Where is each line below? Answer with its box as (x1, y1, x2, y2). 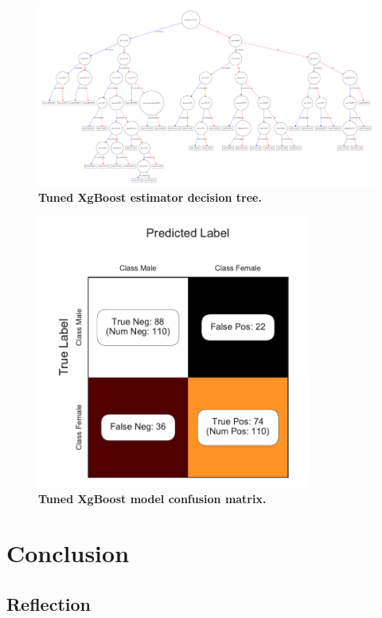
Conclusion (6, 537, 130, 569)
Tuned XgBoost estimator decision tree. (38, 189, 262, 206)
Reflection (6, 591, 91, 616)
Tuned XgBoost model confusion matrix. (38, 490, 267, 506)
